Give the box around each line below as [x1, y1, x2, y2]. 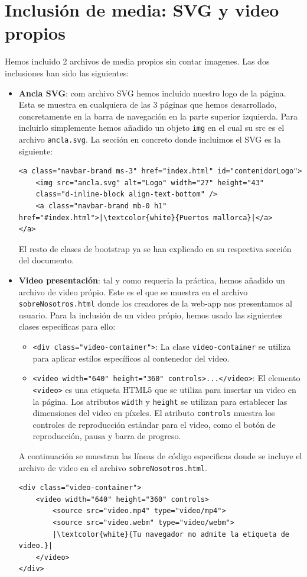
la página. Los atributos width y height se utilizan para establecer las [32, 395, 288, 407]
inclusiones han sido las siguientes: [5, 66, 129, 79]
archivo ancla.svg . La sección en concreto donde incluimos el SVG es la [18, 133, 281, 145]
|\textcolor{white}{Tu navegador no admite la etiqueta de [53, 530, 289, 539]
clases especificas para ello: [18, 320, 116, 333]
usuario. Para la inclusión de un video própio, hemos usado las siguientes [18, 308, 282, 321]
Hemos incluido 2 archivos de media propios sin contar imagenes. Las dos [5, 55, 270, 67]
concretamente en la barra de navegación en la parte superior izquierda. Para [18, 109, 298, 122]
